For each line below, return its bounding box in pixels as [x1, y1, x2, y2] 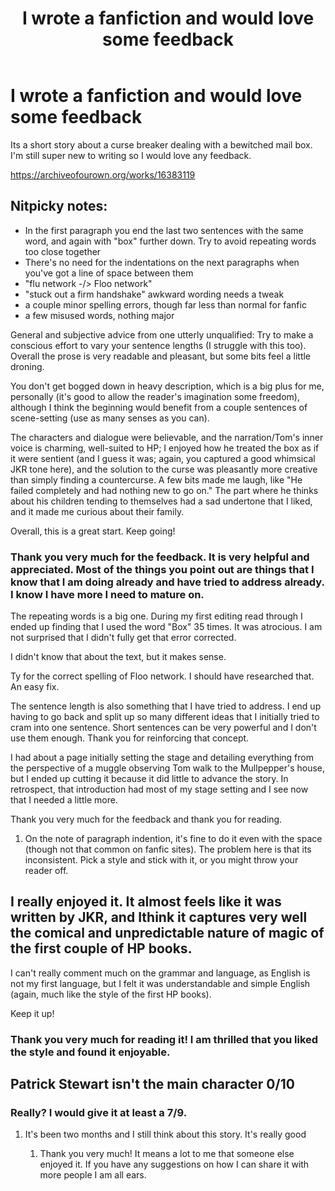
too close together [24, 245, 102, 257]
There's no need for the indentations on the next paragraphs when [24, 256, 300, 268]
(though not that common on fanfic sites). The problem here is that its [24, 843, 312, 856]
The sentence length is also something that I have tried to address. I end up [10, 700, 322, 712]
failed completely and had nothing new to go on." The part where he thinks [10, 484, 319, 496]
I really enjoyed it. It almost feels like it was [10, 893, 282, 911]
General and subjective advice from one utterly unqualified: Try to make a [10, 328, 314, 341]
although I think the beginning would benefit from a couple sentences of [10, 401, 308, 413]
